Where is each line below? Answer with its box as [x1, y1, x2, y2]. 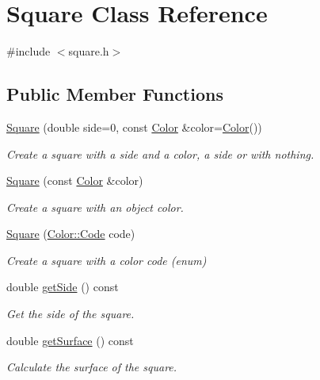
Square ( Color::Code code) [6, 225, 135, 242]
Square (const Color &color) [6, 172, 143, 189]
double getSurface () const [6, 332, 134, 348]
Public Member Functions [6, 82, 223, 106]
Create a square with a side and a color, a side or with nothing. [6, 145, 314, 162]
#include [6, 43, 51, 59]
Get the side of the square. [6, 305, 135, 322]
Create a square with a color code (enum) [6, 251, 207, 268]
